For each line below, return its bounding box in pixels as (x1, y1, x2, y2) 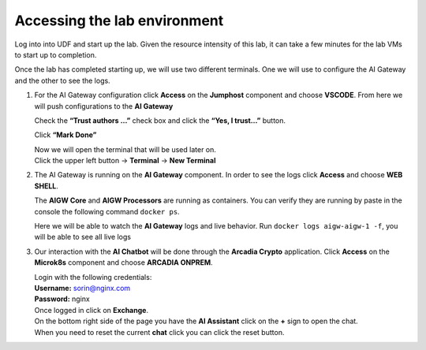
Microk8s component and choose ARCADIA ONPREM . (34, 258, 213, 267)
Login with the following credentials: (34, 272, 152, 281)
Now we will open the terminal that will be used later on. (34, 144, 217, 154)
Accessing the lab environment (14, 12, 224, 29)
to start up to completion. (14, 50, 97, 59)
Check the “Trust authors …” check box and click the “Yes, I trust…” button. (34, 115, 286, 125)
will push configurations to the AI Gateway (34, 101, 174, 110)
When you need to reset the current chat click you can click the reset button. (34, 327, 285, 337)
